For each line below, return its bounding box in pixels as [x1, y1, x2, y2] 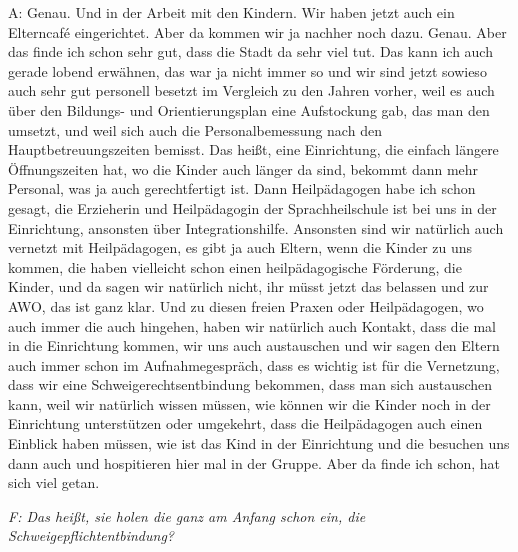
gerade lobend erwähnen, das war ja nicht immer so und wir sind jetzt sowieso [8, 60, 487, 81]
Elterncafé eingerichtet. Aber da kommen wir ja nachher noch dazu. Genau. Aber [8, 21, 507, 42]
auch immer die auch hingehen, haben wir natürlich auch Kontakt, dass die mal [8, 315, 496, 336]
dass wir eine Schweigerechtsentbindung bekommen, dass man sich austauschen [8, 374, 493, 395]
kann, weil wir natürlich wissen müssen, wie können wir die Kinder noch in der [8, 393, 491, 414]
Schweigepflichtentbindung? [8, 525, 174, 546]
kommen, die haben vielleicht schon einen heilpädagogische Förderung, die [8, 256, 462, 277]
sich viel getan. [8, 472, 100, 493]
